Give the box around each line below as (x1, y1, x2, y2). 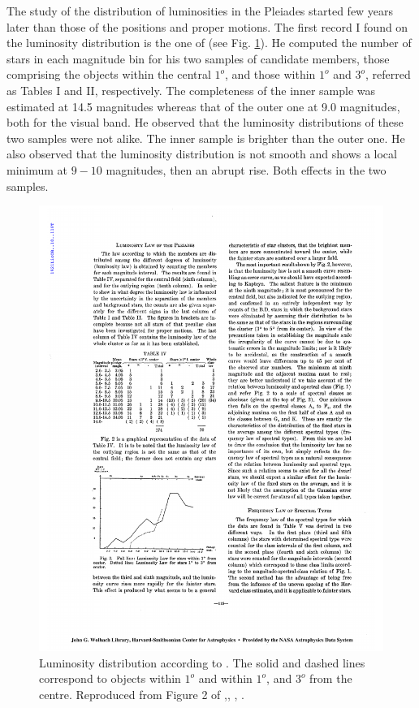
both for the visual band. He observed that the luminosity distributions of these (6, 114, 404, 131)
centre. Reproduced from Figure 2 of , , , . (39, 685, 244, 702)
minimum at (6, 161, 68, 178)
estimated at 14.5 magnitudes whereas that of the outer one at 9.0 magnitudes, (6, 97, 400, 114)
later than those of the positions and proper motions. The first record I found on (6, 18, 408, 35)
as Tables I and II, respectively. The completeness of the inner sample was (6, 81, 375, 98)
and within (198, 670, 253, 687)
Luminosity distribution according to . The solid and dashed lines (39, 654, 365, 671)
